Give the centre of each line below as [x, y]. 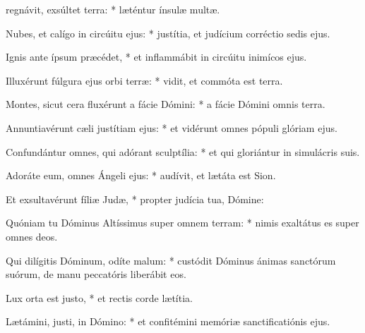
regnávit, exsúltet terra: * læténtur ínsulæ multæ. [113, 9]
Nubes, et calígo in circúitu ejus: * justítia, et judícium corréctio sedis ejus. [168, 33]
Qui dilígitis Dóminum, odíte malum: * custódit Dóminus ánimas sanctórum [171, 260]
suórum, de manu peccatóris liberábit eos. [96, 274]
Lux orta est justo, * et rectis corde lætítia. [99, 297]
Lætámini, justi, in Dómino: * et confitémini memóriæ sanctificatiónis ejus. [168, 321]
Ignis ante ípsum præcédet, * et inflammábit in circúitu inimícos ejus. [156, 57]
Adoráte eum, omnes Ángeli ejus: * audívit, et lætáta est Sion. [141, 175]
